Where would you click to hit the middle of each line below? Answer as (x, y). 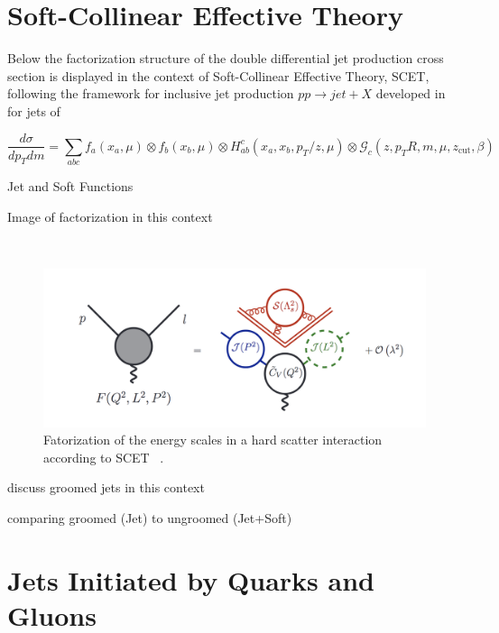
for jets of (34, 110)
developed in (411, 93)
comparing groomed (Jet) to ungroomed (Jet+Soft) (150, 518)
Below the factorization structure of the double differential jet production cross (226, 58)
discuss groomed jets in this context (106, 487)
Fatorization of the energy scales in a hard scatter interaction (213, 440)
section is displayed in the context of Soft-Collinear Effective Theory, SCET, (218, 75)
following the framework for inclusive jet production (151, 93)
